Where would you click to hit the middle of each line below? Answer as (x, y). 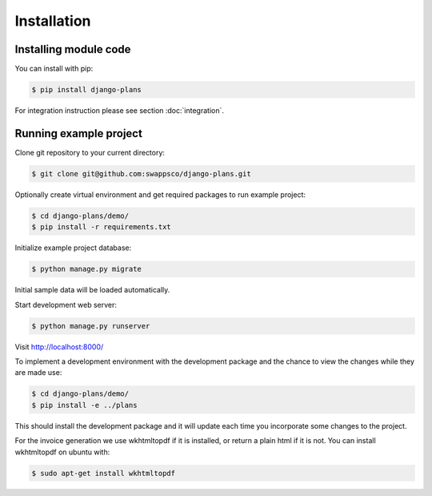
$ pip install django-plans (86, 90)
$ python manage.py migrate (86, 269)
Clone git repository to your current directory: (90, 152)
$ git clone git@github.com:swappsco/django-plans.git (141, 173)
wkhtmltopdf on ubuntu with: (62, 452)
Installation (53, 21)
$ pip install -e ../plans (84, 405)
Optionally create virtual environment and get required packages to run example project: (160, 194)
